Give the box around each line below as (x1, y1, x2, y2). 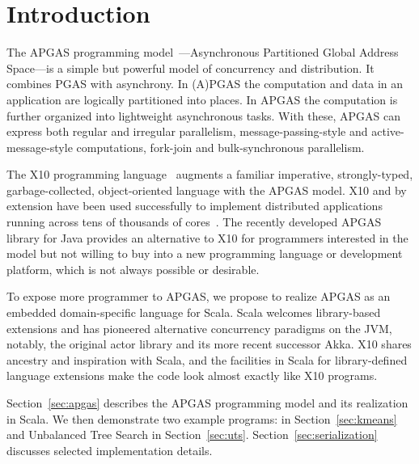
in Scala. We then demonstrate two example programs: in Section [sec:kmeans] (6, 410, 397, 427)
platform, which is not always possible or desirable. (6, 260, 260, 277)
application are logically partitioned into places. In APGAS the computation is (6, 91, 398, 108)
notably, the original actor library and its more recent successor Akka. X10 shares (6, 335, 412, 352)
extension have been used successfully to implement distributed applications (6, 197, 383, 214)
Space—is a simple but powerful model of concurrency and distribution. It (6, 59, 375, 76)
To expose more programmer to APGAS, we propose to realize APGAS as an (6, 288, 391, 305)
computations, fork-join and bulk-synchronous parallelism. (76, 138, 365, 155)
